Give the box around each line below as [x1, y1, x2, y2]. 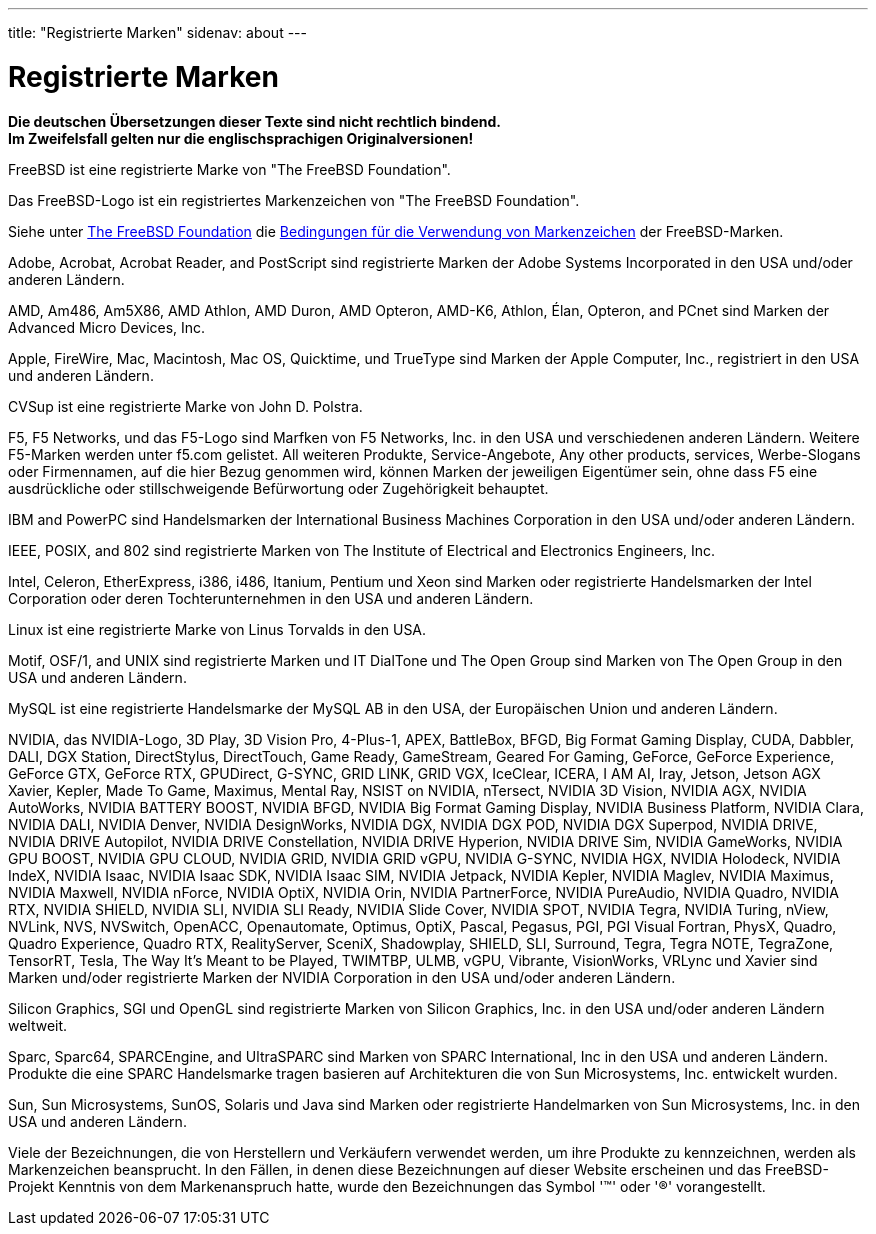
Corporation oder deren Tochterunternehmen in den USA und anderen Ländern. [8, 589, 534, 607]
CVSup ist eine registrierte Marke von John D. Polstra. [8, 397, 363, 415]
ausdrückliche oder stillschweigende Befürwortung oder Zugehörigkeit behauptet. [8, 479, 549, 497]
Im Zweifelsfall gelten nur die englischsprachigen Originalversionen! [8, 129, 474, 147]
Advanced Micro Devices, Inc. [8, 318, 206, 336]
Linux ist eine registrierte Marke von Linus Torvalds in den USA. [8, 620, 427, 638]
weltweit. [8, 1016, 68, 1034]
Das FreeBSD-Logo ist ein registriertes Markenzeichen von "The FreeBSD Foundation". [8, 191, 580, 209]
